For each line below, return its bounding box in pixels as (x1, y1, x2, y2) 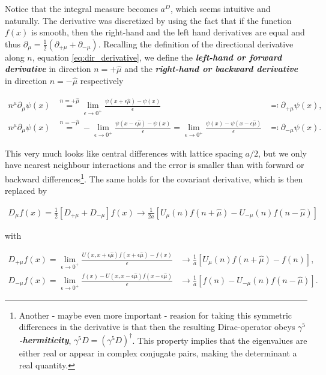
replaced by (5, 184, 47, 197)
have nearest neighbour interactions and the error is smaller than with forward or (5, 158, 304, 171)
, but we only (258, 146, 307, 159)
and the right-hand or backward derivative (124, 62, 298, 75)
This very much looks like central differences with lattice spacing (5, 146, 243, 159)
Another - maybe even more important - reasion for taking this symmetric (19, 308, 292, 321)
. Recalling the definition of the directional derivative (98, 37, 294, 50)
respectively (80, 74, 124, 86)
